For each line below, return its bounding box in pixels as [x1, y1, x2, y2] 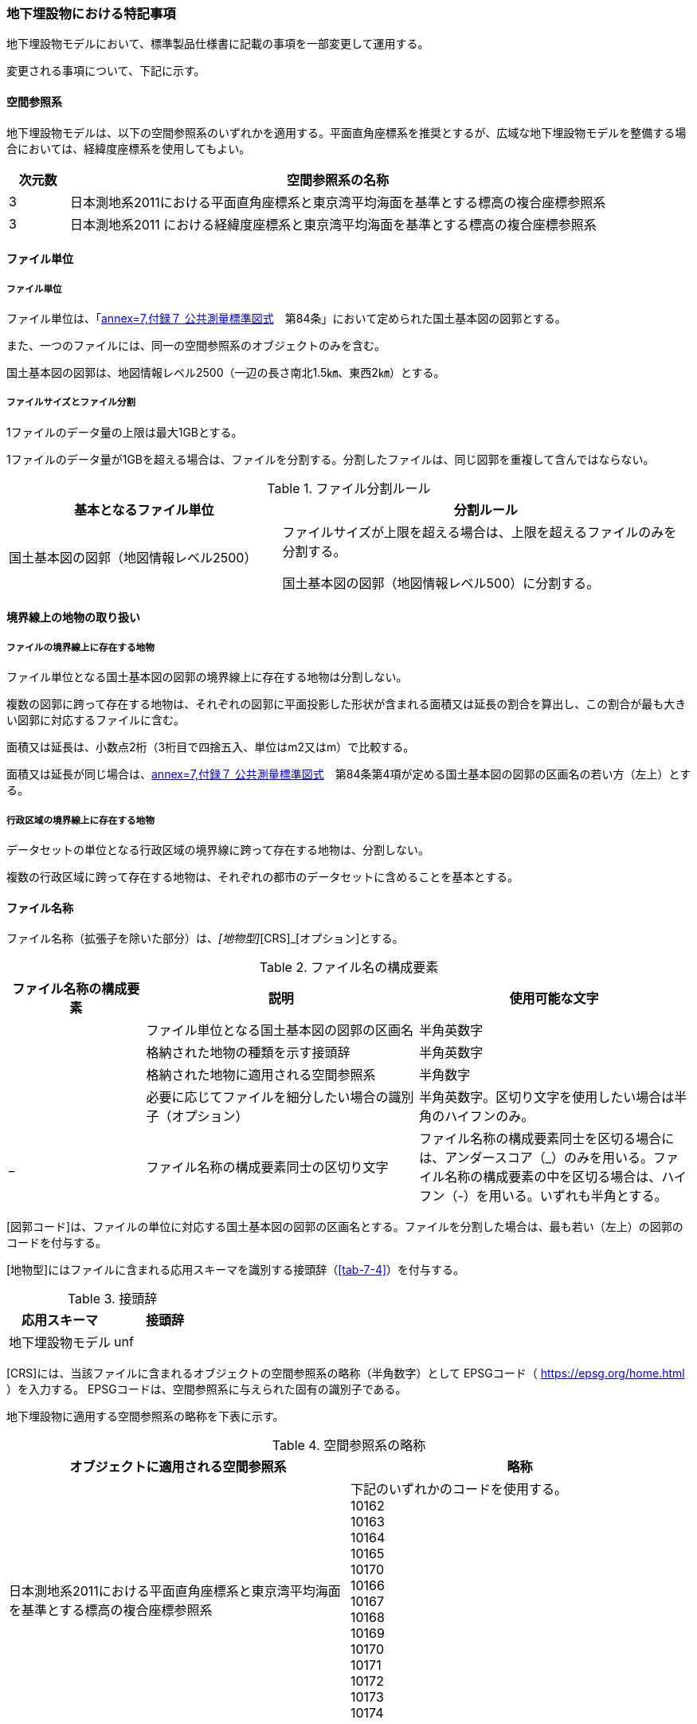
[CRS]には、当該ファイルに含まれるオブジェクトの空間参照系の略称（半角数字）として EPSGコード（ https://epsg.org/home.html [6, 1366, 685, 1381]
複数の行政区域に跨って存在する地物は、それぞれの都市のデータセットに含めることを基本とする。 [6, 869, 519, 884]
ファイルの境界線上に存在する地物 [6, 641, 155, 653]
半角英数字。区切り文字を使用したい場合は [419, 1089, 675, 1106]
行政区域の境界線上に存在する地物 [6, 814, 155, 826]
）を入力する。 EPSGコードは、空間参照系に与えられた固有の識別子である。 [6, 1382, 407, 1397]
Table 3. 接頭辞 [67, 1291, 158, 1307]
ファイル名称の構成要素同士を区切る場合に [419, 1130, 675, 1147]
